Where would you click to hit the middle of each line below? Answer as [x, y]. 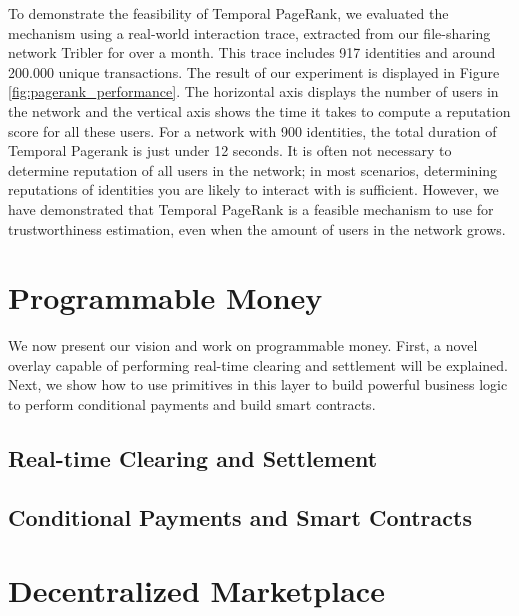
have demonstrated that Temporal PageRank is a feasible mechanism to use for [251, 208]
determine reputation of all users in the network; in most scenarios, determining [253, 169]
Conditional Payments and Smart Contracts [240, 516]
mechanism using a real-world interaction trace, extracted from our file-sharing [249, 32]
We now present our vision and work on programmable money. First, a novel [243, 345]
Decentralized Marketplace [196, 590]
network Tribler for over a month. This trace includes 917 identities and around [252, 52]
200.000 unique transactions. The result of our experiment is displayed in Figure [254, 71]
